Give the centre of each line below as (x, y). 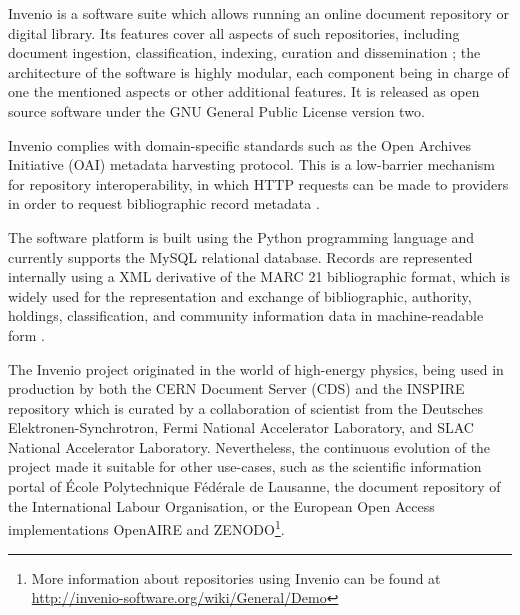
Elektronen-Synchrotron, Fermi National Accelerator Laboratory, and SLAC (241, 427)
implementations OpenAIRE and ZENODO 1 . (146, 527)
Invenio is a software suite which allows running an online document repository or (259, 13)
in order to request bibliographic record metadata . (164, 203)
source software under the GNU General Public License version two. (216, 110)
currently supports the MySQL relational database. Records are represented (240, 256)
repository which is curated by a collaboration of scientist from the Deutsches (245, 407)
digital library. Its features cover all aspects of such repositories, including (234, 32)
